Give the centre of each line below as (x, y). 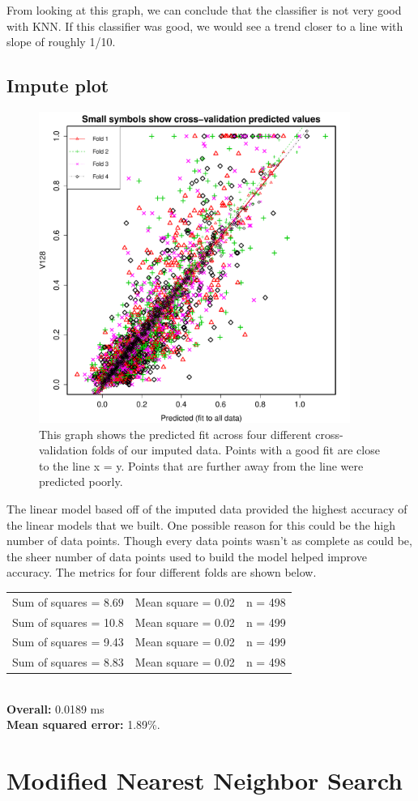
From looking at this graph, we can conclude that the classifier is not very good (204, 10)
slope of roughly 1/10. (61, 42)
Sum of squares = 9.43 (68, 642)
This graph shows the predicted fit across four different (175, 434)
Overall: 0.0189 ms (55, 708)
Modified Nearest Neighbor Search (205, 780)
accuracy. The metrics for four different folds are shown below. (162, 572)
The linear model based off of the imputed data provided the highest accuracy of (207, 508)
